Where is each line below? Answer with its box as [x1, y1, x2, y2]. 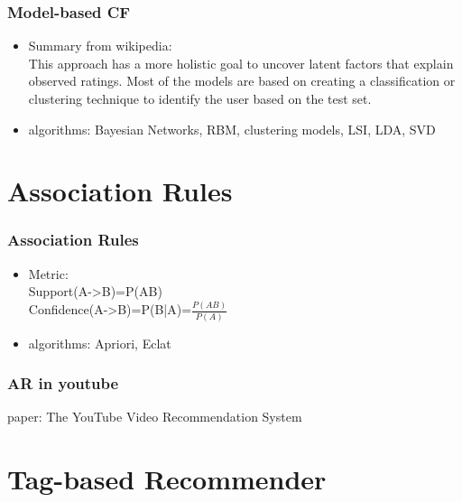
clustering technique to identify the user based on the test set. [28, 89, 372, 107]
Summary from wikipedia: [28, 36, 172, 55]
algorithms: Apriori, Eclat [28, 333, 171, 352]
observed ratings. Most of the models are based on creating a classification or [28, 71, 456, 90]
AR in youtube [7, 372, 119, 395]
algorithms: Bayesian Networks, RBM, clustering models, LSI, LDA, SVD [28, 119, 436, 138]
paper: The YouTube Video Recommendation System [7, 407, 302, 426]
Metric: [28, 264, 69, 283]
